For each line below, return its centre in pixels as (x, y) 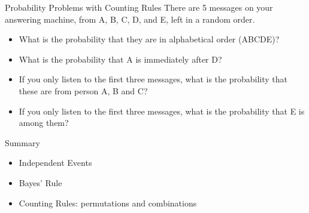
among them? (44, 123)
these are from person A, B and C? (83, 90)
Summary (22, 142)
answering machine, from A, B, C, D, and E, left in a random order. (130, 19)
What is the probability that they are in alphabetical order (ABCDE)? (149, 39)
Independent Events (55, 163)
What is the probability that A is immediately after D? (120, 59)
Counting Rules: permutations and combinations (108, 203)
